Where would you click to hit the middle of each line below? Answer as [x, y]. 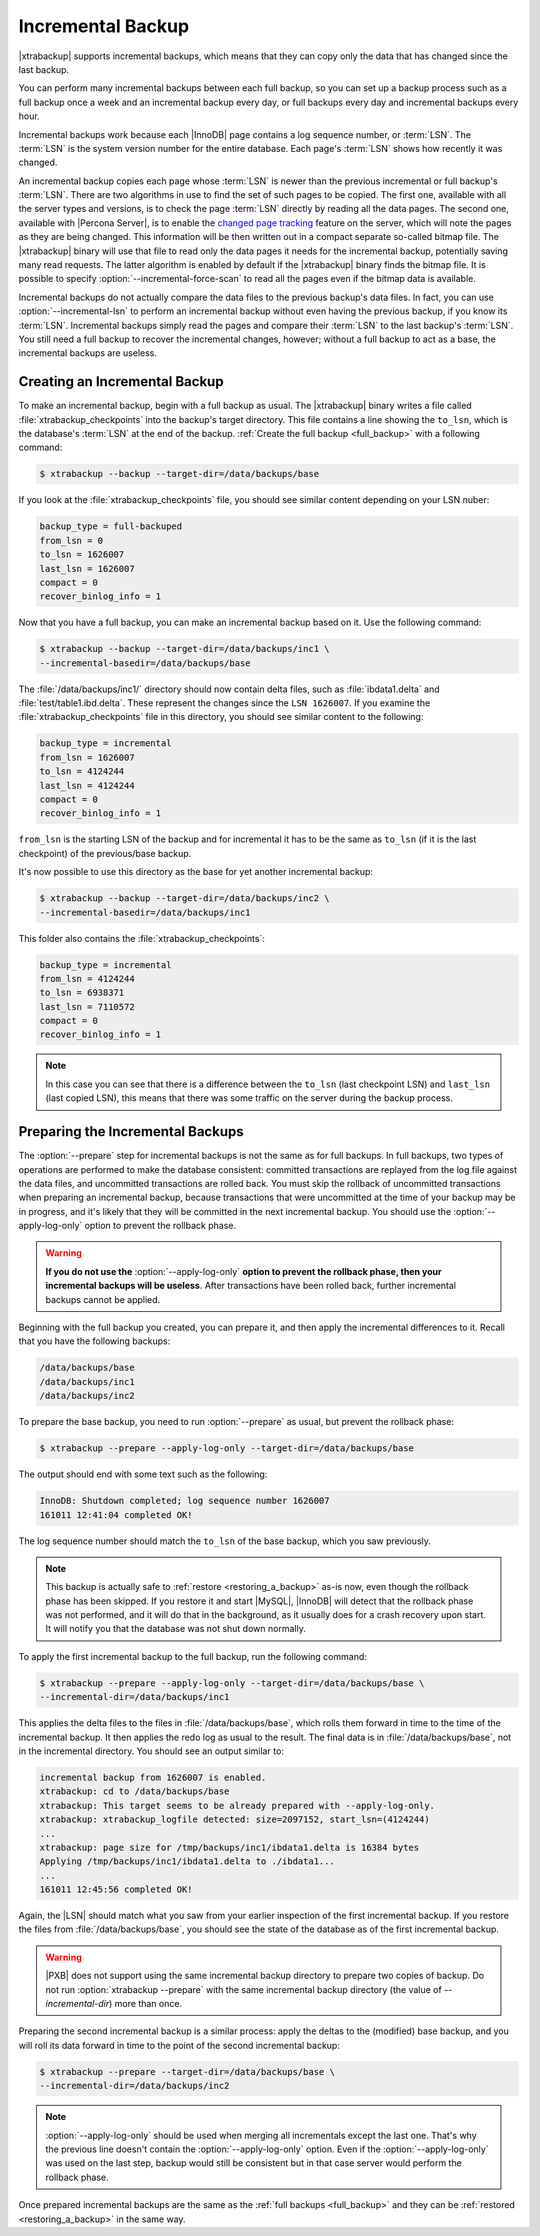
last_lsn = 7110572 [87, 1006]
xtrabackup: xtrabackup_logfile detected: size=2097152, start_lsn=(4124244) [234, 1819]
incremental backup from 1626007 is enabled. [153, 1777]
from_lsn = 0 [71, 540]
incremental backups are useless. [88, 353]
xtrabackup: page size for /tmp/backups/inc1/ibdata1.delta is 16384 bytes [229, 1847]
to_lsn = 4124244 [82, 771]
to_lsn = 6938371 [82, 993]
